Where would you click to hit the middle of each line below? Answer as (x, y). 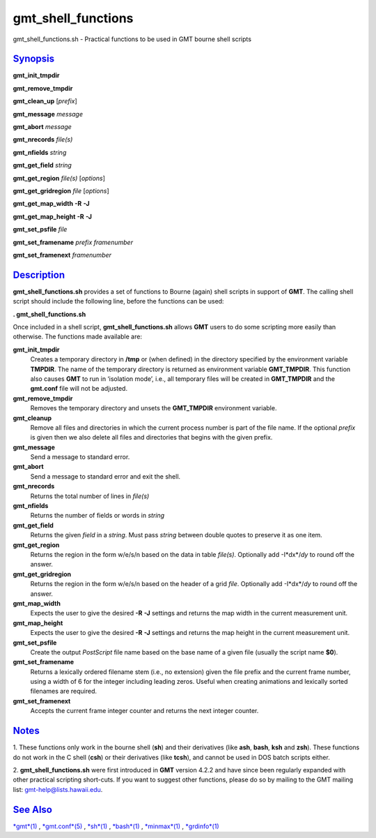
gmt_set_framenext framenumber (62, 255)
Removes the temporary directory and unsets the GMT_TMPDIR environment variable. (154, 408)
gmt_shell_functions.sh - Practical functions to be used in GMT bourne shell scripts (132, 39)
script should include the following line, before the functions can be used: (118, 301)
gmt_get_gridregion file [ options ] (61, 190)
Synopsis (34, 59)
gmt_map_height (38, 623)
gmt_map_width (37, 603)
